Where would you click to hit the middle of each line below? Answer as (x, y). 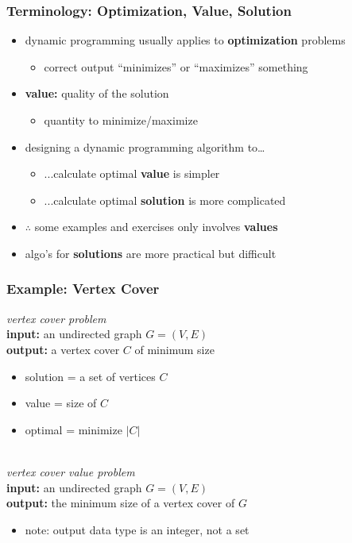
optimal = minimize (73, 429)
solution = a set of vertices (90, 376)
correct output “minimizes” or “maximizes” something (176, 66)
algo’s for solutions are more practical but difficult (151, 253)
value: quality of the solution (97, 93)
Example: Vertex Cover (83, 289)
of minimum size (174, 349)
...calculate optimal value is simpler (132, 173)
